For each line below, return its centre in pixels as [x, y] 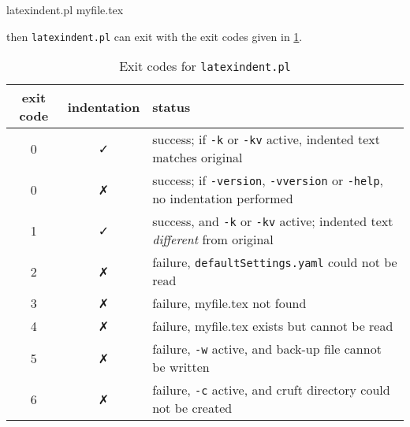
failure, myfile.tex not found [229, 303]
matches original [198, 158]
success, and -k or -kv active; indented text [273, 221]
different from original [213, 239]
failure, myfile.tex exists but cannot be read [273, 326]
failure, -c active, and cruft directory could [271, 390]
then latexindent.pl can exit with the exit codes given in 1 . [155, 36]
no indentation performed [223, 199]
